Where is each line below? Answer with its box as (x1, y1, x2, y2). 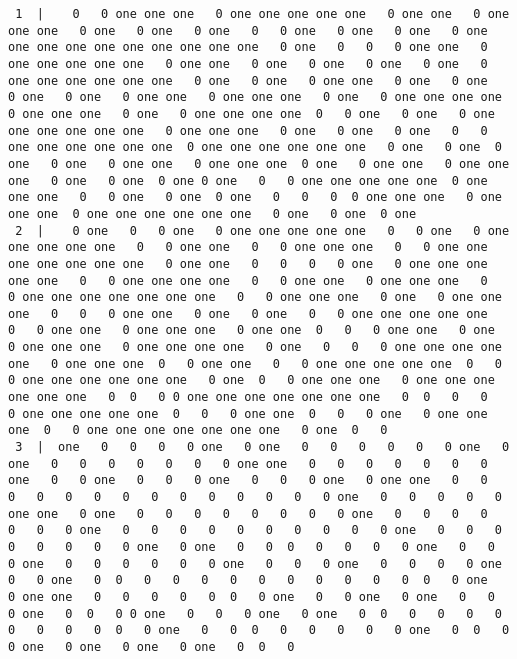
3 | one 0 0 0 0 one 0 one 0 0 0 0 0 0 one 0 (15, 440, 510, 455)
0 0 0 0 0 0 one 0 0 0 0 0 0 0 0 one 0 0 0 (8, 623, 510, 638)
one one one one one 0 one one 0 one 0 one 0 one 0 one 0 (8, 56, 488, 71)
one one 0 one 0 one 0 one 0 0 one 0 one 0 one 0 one (8, 23, 488, 38)
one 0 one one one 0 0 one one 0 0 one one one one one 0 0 (8, 356, 502, 371)
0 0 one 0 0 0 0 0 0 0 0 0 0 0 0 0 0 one (8, 573, 488, 588)
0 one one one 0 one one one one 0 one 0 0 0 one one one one (8, 340, 502, 355)
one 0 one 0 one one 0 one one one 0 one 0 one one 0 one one (8, 156, 510, 171)
